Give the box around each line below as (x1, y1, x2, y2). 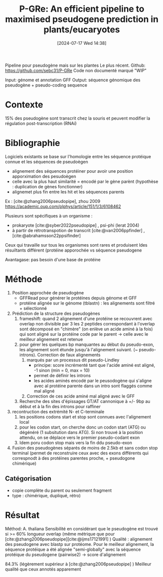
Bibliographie (5, 138, 60, 149)
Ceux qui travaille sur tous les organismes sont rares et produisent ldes (5, 242, 147, 248)
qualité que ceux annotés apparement (5, 566, 81, 572)
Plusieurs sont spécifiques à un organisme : (5, 213, 93, 218)
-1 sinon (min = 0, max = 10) (34, 367, 90, 373)
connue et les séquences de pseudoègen (5, 159, 89, 164)
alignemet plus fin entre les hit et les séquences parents (12, 189, 125, 195)
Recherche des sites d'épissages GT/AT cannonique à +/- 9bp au (19, 398, 151, 404)
